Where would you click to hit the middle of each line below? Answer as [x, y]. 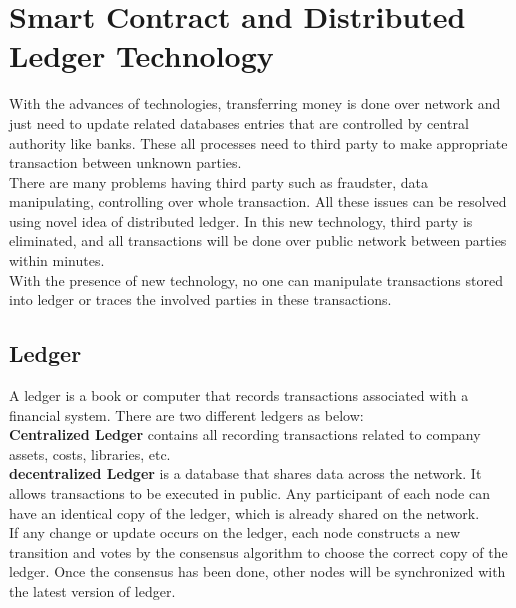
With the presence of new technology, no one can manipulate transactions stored [256, 279]
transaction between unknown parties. [125, 162]
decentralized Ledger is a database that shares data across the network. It [245, 473]
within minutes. [57, 260]
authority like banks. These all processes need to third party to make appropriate [258, 142]
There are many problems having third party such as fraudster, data [219, 181]
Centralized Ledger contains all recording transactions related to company [245, 434]
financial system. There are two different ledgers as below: [186, 414]
